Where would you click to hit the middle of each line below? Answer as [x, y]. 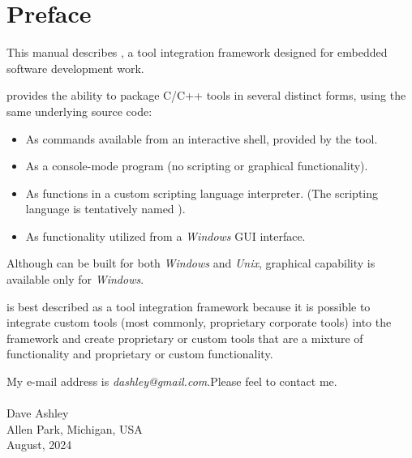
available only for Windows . [75, 279]
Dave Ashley [38, 413]
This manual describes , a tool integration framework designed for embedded [197, 52]
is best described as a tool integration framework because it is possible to [189, 306]
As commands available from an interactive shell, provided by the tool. [202, 138]
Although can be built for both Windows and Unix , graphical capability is [191, 263]
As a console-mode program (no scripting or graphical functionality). [197, 166]
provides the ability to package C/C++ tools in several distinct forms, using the [206, 95]
